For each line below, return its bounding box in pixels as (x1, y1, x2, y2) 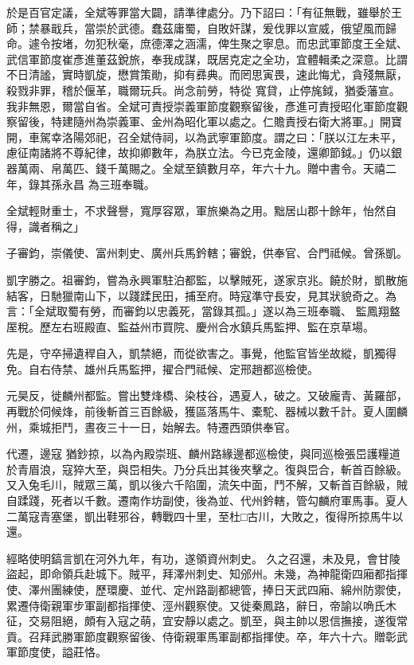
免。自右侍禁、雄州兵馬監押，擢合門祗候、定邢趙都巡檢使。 (6, 360, 318, 377)
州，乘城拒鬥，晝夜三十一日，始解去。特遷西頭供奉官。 (6, 418, 296, 435)
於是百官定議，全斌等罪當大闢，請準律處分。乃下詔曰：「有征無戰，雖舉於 (6, 4, 391, 20)
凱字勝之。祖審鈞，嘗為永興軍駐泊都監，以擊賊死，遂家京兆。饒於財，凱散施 (6, 271, 408, 288)
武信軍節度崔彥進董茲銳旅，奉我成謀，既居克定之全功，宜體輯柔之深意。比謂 (6, 50, 408, 67)
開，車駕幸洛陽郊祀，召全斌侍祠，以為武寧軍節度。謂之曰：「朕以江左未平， (6, 128, 402, 145)
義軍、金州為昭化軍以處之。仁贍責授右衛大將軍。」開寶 (117, 113, 402, 130)
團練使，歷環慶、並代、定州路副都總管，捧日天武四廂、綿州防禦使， (50, 581, 408, 597)
